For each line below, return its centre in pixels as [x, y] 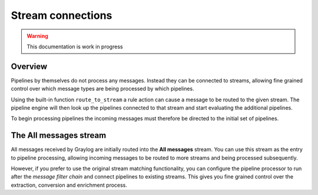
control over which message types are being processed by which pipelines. [102, 89]
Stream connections [62, 15]
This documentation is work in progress [75, 47]
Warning [37, 36]
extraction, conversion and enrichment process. [69, 185]
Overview [29, 66]
